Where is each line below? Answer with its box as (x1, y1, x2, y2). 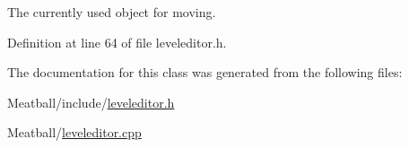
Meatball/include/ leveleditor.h (7, 92, 175, 111)
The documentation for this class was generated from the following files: (7, 63, 403, 82)
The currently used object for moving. (7, 3, 216, 21)
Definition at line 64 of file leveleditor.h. (7, 32, 227, 51)
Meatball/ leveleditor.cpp (7, 123, 142, 142)
